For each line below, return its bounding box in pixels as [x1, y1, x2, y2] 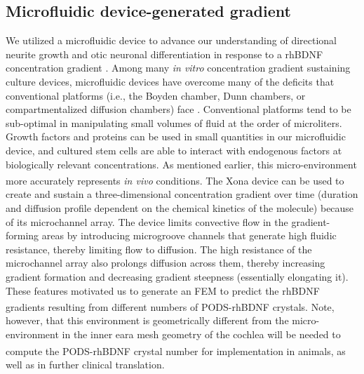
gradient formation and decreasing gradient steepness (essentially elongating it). [6, 269, 349, 283]
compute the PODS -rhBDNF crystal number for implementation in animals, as [6, 343, 346, 358]
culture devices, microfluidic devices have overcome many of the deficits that [6, 74, 335, 88]
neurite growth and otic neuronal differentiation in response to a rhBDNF [6, 46, 323, 61]
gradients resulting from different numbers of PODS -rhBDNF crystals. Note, [6, 299, 335, 314]
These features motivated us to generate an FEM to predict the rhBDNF [6, 283, 320, 298]
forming [6, 228, 39, 243]
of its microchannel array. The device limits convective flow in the [6, 214, 288, 229]
